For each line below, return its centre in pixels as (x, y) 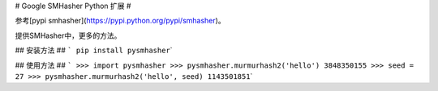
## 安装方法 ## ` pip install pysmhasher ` (94, 50)
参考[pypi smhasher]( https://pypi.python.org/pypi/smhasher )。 (120, 21)
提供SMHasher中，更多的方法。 (68, 35)
